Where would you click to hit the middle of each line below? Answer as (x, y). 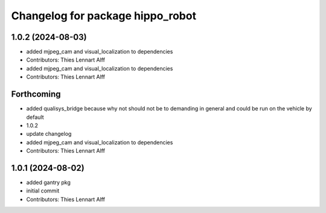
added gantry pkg (48, 182)
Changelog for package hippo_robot (104, 16)
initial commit (43, 191)
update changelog (49, 134)
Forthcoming (36, 94)
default (35, 117)
